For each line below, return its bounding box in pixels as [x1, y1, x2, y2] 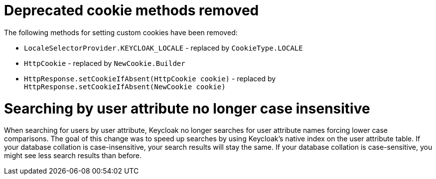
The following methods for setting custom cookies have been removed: [4, 28, 238, 37]
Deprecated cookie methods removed [4, 2, 259, 19]
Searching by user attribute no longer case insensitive [4, 100, 370, 117]
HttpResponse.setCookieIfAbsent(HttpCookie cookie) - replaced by [24, 74, 276, 83]
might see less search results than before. [4, 151, 142, 160]
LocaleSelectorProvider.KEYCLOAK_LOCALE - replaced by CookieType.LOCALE [24, 43, 303, 52]
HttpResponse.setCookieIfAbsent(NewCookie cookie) [24, 82, 226, 91]
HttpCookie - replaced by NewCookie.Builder [24, 59, 185, 67]
